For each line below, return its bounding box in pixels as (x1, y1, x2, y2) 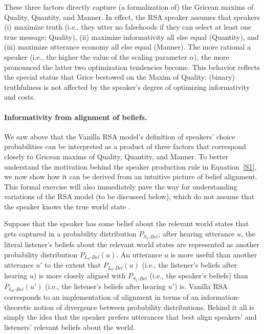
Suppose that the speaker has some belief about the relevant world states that (4, 218, 249, 229)
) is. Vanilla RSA (174, 281, 228, 292)
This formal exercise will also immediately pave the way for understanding (4, 181, 237, 192)
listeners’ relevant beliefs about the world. (4, 321, 136, 332)
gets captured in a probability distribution (4, 228, 137, 239)
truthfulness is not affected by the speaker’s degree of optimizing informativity (4, 81, 250, 92)
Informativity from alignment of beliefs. (4, 111, 147, 122)
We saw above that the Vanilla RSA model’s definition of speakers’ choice (4, 131, 235, 141)
